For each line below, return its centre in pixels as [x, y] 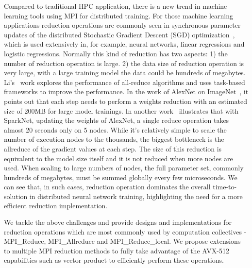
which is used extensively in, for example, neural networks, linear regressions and [124, 44]
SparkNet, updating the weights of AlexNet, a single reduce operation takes [117, 120]
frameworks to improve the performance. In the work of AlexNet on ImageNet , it [126, 92]
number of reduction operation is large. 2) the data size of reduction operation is [124, 63]
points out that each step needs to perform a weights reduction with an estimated [126, 101]
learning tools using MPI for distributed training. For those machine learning [118, 15]
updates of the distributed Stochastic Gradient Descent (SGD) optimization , [119, 34]
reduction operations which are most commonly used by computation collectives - [125, 231]
